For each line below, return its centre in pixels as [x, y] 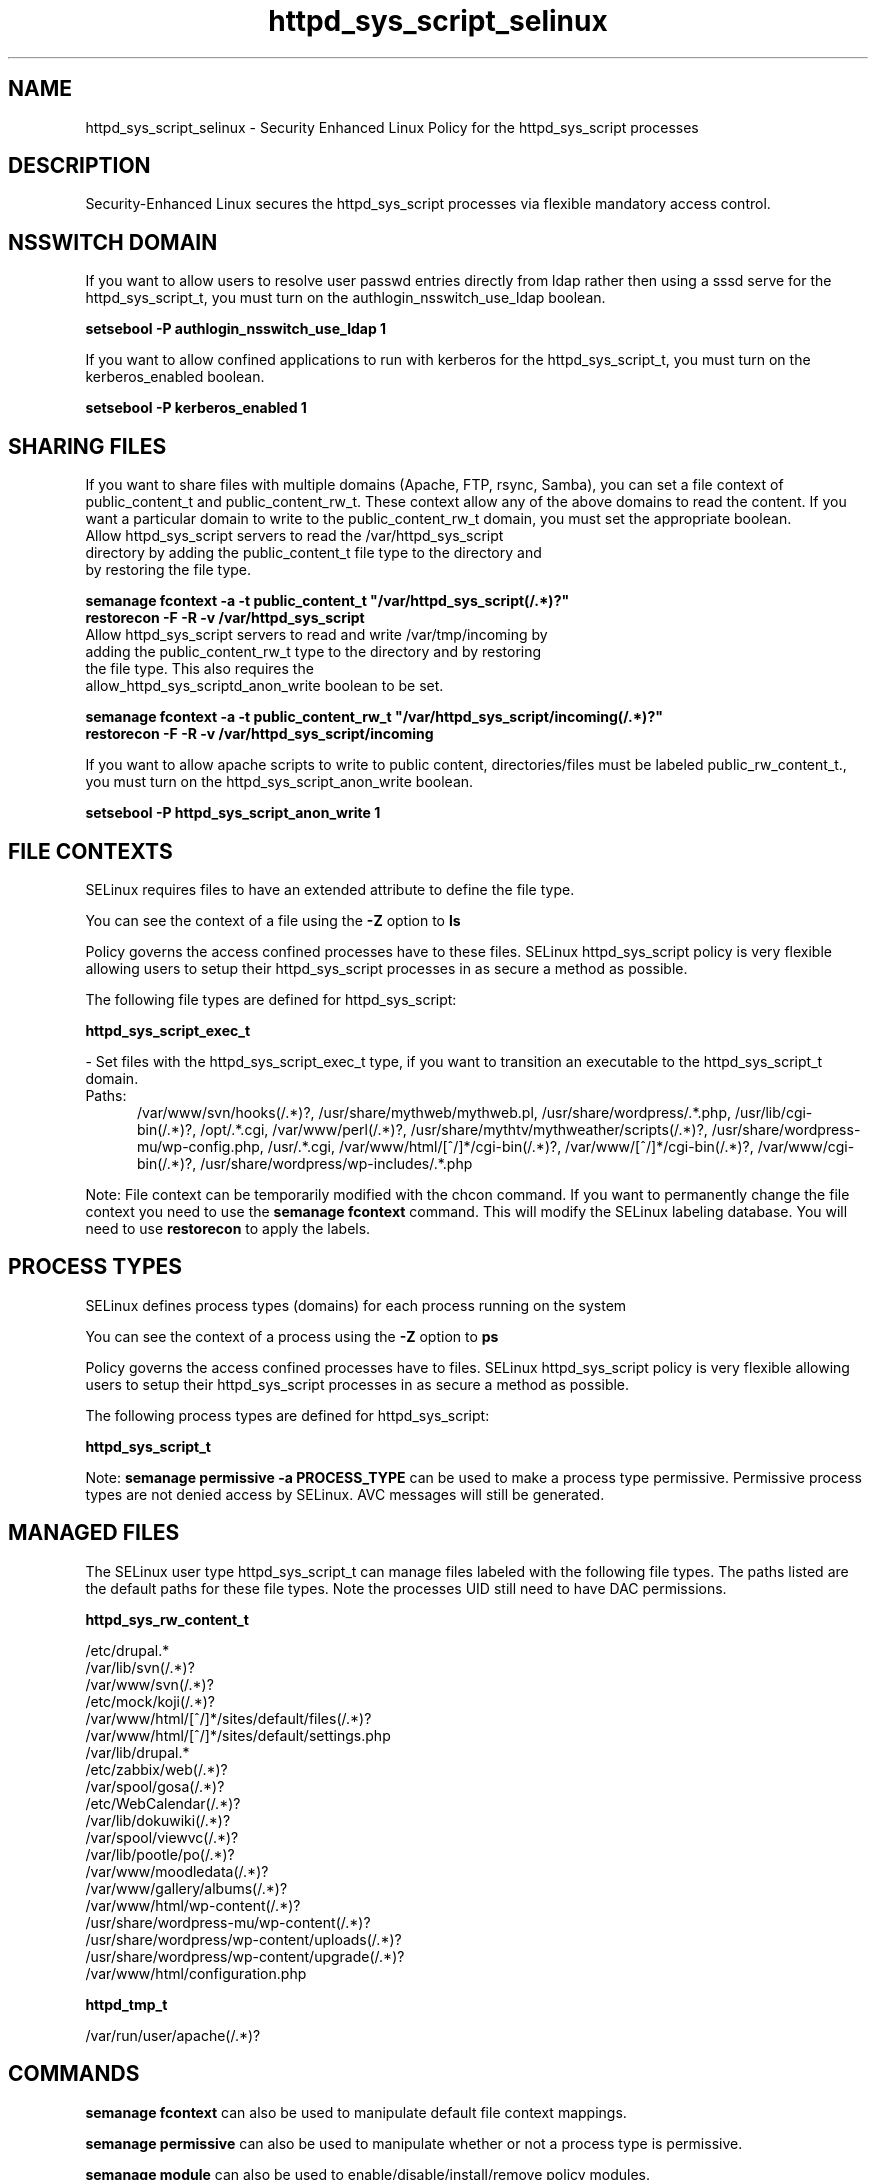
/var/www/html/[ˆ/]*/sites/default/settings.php [238, 1735]
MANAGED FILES [94, 1533]
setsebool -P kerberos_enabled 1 [196, 408]
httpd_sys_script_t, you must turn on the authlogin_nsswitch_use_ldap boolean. [345, 298]
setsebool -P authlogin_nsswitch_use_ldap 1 [236, 329]
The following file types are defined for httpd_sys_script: [271, 999]
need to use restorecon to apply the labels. [228, 1228]
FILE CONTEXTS [90, 851]
